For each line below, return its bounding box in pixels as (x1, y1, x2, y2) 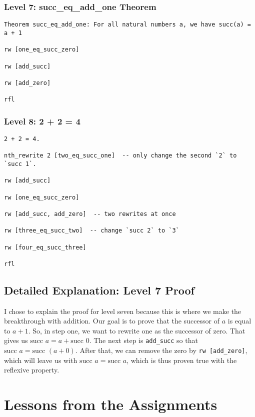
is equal (227, 315, 251, 326)
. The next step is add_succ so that (89, 335, 198, 345)
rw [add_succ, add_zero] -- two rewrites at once (4, 210, 176, 217)
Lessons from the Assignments (4, 394, 217, 414)
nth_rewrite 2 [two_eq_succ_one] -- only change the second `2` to (4, 152, 237, 159)
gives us (4, 335, 28, 345)
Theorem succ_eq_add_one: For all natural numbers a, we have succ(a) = (4, 21, 251, 28)
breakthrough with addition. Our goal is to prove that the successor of (4, 315, 220, 326)
